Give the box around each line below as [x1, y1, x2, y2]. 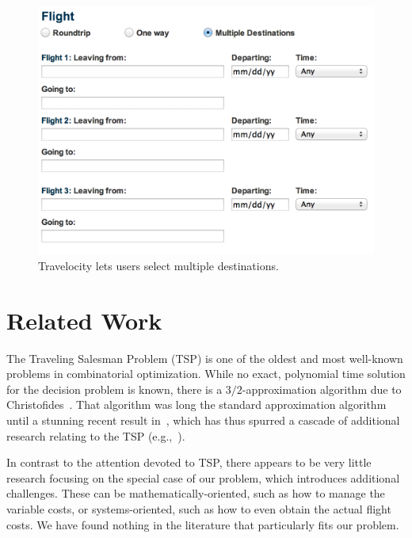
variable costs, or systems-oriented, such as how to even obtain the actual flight [6, 501, 391, 517]
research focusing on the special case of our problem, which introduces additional [6, 469, 400, 486]
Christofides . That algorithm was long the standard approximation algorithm [6, 396, 387, 413]
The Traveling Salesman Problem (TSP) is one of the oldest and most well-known [6, 349, 403, 366]
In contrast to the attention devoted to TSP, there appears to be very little [6, 454, 372, 471]
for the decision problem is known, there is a [6, 380, 223, 397]
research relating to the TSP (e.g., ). [6, 427, 185, 444]
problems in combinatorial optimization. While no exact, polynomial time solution [6, 365, 406, 382]
